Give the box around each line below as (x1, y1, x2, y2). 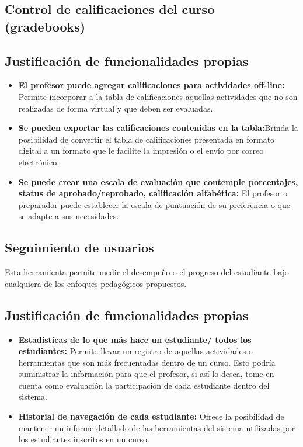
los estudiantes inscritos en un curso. (18, 433, 149, 445)
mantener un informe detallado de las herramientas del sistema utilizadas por (18, 421, 295, 434)
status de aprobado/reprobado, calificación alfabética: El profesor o (18, 187, 288, 199)
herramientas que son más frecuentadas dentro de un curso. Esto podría (18, 356, 276, 368)
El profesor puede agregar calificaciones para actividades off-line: (18, 79, 285, 91)
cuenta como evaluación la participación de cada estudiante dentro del (18, 379, 270, 391)
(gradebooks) (5, 17, 86, 35)
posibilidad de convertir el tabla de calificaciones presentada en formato (18, 133, 275, 145)
